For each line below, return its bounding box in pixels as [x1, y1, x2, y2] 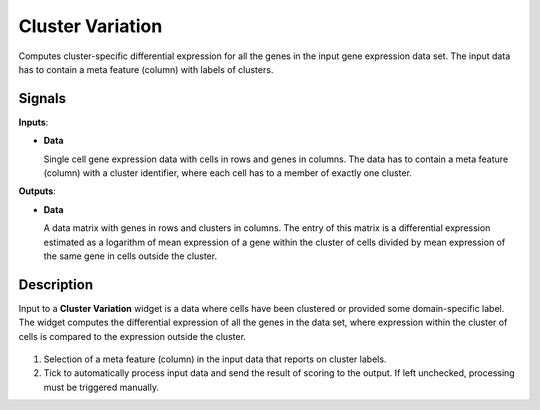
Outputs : [18, 185, 57, 197]
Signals [18, 90, 67, 107]
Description [18, 276, 94, 293]
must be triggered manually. [43, 381, 160, 393]
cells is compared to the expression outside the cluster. [18, 330, 247, 342]
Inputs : [18, 116, 49, 128]
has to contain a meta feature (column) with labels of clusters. [18, 63, 274, 75]
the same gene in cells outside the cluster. [43, 250, 218, 262]
